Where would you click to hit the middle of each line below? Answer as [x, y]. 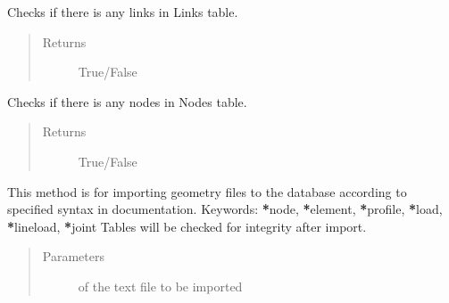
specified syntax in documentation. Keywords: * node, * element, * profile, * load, [225, 209]
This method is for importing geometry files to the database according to [207, 191]
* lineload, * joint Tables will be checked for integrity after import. [187, 226]
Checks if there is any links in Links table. [123, 12]
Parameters [73, 256]
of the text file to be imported [160, 286]
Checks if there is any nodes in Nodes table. [127, 101]
